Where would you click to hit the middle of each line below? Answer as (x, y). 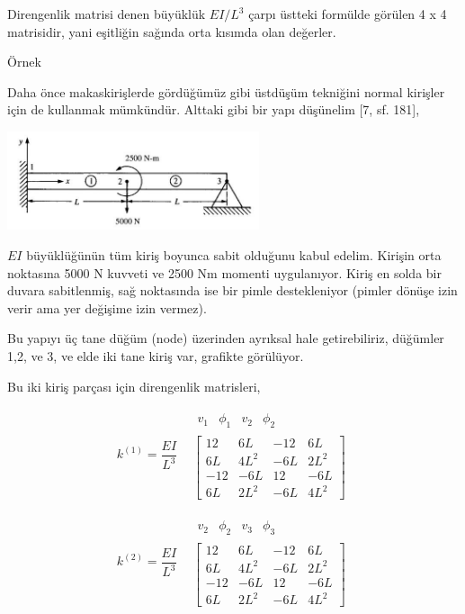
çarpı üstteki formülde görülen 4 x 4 (348, 14)
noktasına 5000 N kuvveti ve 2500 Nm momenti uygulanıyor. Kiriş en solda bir (224, 272)
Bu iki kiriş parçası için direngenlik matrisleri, (134, 386)
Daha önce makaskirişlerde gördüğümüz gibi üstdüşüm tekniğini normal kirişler (226, 91)
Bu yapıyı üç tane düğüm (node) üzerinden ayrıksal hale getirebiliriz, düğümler (226, 338)
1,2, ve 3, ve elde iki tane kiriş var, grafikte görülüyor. (156, 356)
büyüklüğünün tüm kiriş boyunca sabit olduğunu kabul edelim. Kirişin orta (234, 255)
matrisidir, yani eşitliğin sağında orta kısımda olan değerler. (172, 31)
